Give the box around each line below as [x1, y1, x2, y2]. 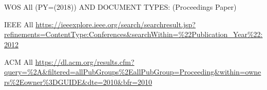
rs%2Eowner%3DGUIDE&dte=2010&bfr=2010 [4, 76, 152, 87]
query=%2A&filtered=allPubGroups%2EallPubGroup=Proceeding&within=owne [4, 66, 261, 77]
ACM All [4, 56, 33, 67]
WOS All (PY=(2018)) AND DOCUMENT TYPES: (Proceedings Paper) [4, 2, 237, 12]
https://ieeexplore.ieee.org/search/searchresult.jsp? [35, 19, 196, 29]
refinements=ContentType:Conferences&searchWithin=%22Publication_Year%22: [4, 29, 263, 40]
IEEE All [4, 19, 33, 29]
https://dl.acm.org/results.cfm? [35, 56, 135, 67]
